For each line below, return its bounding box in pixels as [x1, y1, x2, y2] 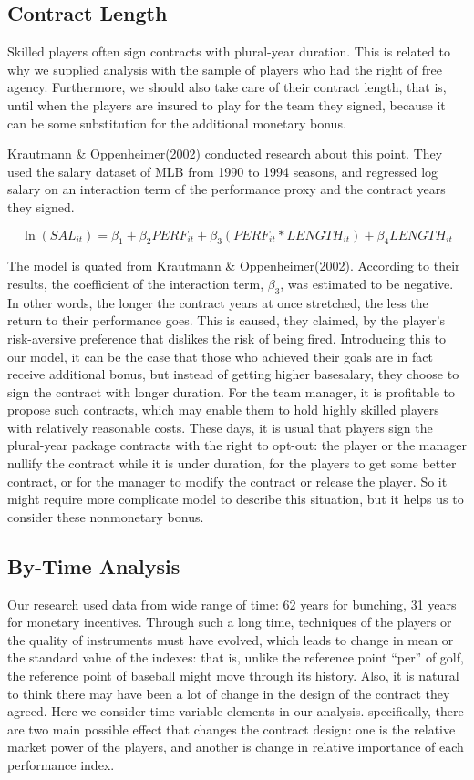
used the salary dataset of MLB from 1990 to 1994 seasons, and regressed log [7, 161, 438, 180]
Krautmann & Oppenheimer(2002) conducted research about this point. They [7, 144, 443, 163]
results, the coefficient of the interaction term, [7, 273, 264, 292]
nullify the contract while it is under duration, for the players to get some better [7, 454, 457, 473]
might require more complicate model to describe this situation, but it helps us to [7, 489, 464, 508]
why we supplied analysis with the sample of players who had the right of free [7, 59, 442, 78]
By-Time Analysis [7, 551, 180, 580]
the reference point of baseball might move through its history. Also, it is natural [7, 666, 459, 685]
